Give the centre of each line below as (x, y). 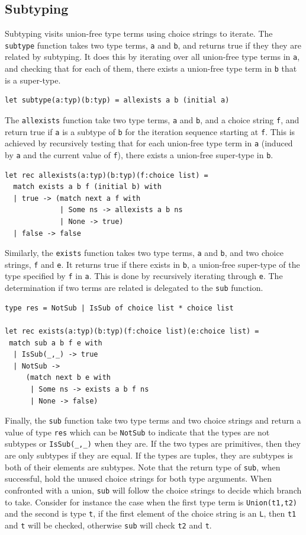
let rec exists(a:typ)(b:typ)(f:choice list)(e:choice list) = (132, 331)
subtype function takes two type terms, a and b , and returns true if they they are (153, 45)
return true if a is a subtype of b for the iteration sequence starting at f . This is (150, 131)
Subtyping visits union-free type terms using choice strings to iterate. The (139, 33)
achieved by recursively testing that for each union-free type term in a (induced (149, 143)
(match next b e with (68, 378)
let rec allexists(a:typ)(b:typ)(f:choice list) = (107, 175)
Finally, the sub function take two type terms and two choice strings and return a (153, 420)
